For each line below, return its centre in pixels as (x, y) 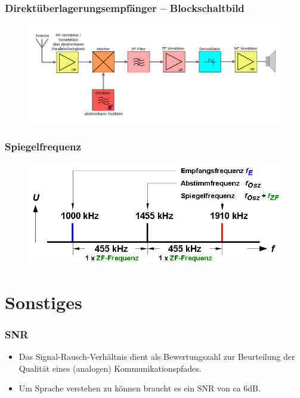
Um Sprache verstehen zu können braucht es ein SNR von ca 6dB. (140, 388)
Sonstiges (44, 302)
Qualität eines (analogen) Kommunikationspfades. (110, 368)
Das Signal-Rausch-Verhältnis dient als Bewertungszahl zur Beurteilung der (157, 357)
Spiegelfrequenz (43, 146)
